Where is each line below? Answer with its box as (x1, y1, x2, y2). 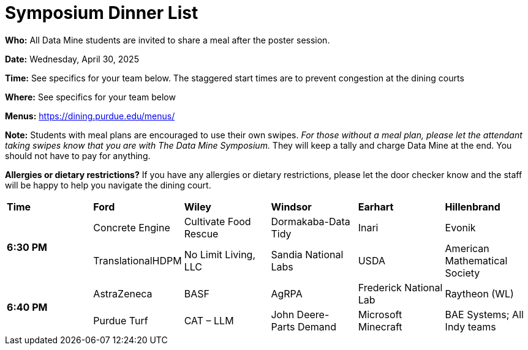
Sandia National (271, 248, 344, 261)
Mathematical (445, 254, 508, 267)
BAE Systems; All (445, 308, 524, 321)
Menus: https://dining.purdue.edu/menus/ (5, 110, 175, 121)
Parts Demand (271, 320, 337, 333)
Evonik (445, 221, 476, 234)
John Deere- (271, 308, 330, 321)
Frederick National (358, 281, 443, 294)
